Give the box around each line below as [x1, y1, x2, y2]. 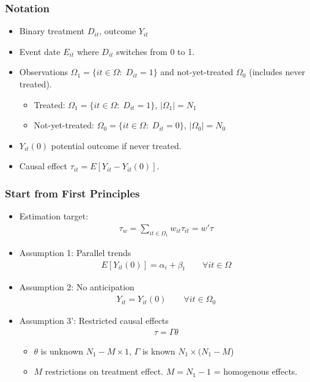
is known [142, 344, 175, 357]
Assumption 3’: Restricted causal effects [19, 314, 169, 327]
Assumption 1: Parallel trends [19, 246, 131, 259]
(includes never [249, 65, 306, 78]
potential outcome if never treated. [51, 139, 182, 152]
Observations [19, 65, 68, 78]
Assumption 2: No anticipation [19, 281, 135, 293]
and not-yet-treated [160, 65, 234, 78]
